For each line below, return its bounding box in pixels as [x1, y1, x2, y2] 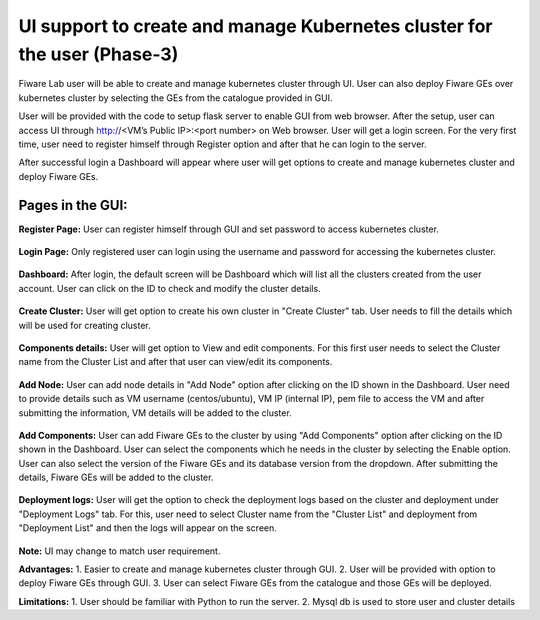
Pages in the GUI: [18, 196, 129, 214]
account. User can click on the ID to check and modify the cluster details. [18, 282, 321, 294]
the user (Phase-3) [18, 43, 179, 65]
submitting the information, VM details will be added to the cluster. [18, 406, 292, 419]
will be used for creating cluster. [18, 319, 152, 331]
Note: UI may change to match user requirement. [18, 545, 221, 557]
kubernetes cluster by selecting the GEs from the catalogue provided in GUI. [18, 91, 334, 104]
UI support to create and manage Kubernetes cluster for [18, 15, 493, 37]
